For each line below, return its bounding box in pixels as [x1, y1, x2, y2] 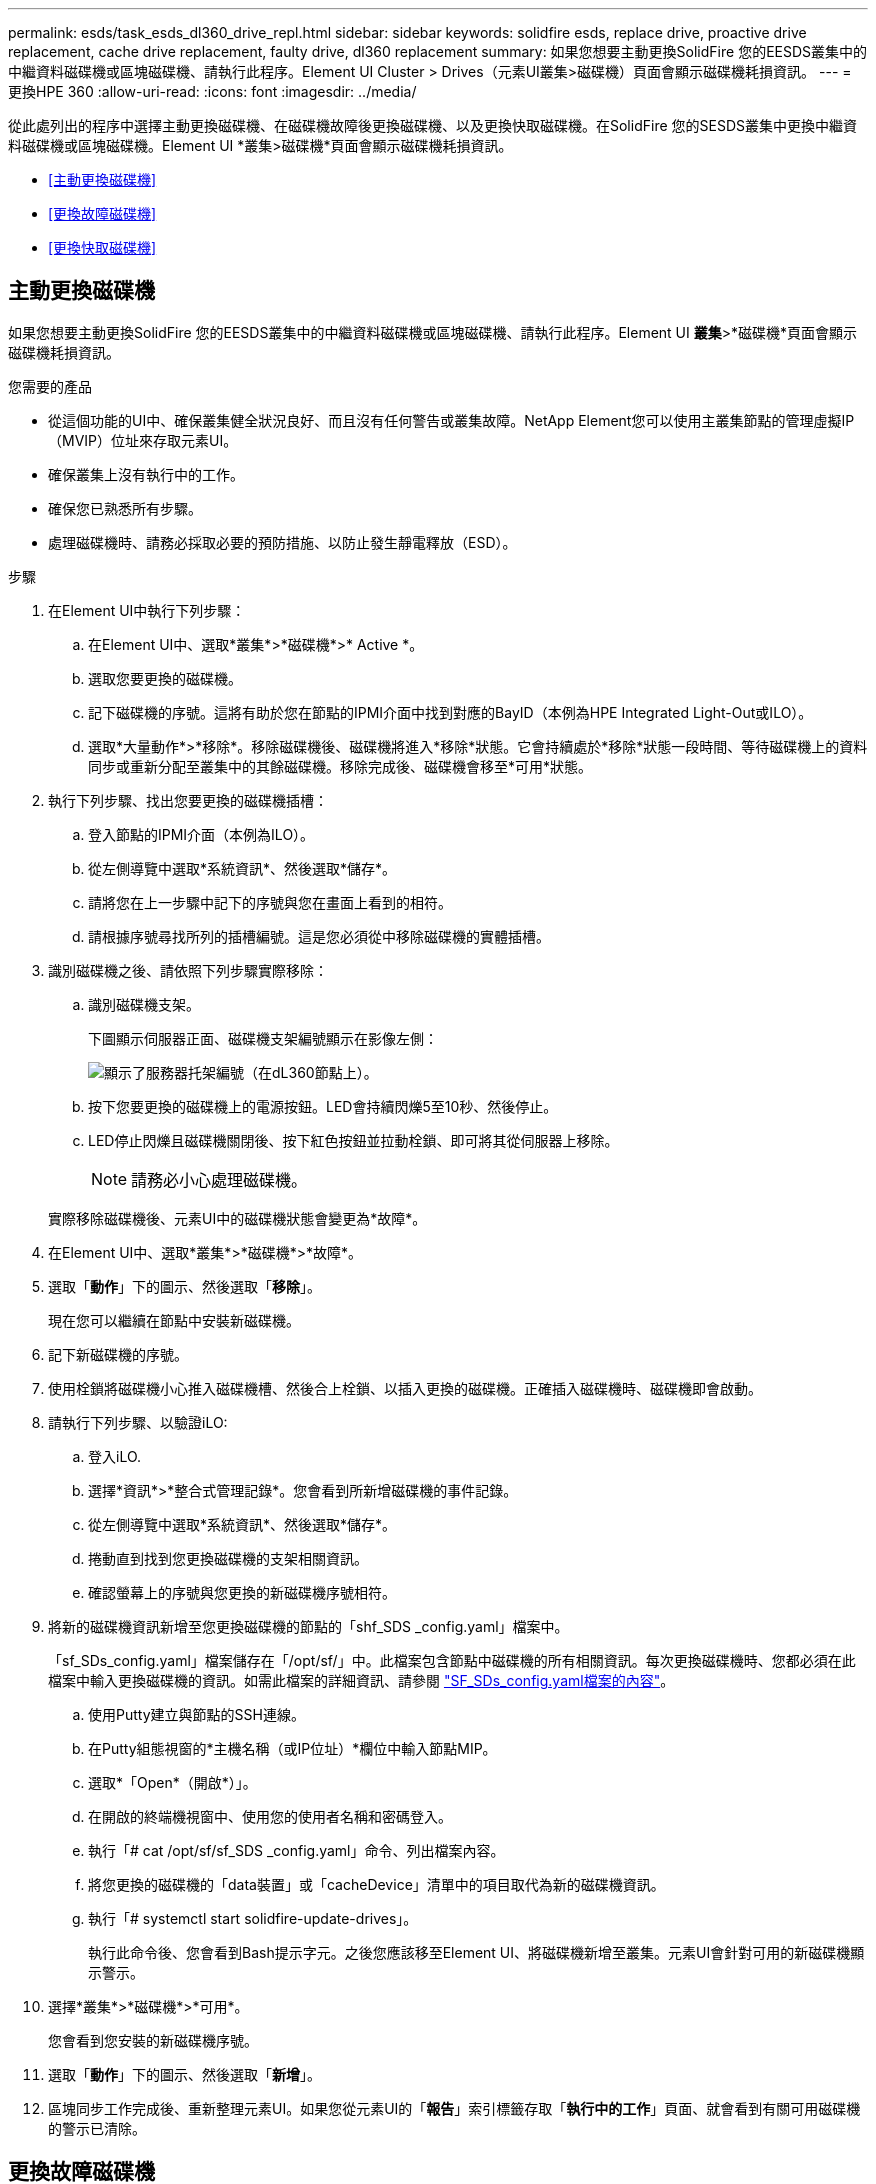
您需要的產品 [8, 377, 92, 395]
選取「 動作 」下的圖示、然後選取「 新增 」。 [48, 2065, 321, 2083]
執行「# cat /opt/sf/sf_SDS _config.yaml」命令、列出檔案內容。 [88, 1841, 505, 1859]
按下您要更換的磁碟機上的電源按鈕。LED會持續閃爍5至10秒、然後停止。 [88, 1097, 558, 1115]
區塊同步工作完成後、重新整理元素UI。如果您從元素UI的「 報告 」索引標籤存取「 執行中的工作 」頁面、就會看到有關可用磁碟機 [48, 2099, 861, 2117]
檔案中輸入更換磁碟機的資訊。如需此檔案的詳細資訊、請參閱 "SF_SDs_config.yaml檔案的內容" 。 [48, 1671, 675, 1689]
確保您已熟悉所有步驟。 [48, 499, 202, 517]
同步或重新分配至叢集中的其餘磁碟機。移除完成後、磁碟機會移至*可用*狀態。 [88, 757, 593, 775]
